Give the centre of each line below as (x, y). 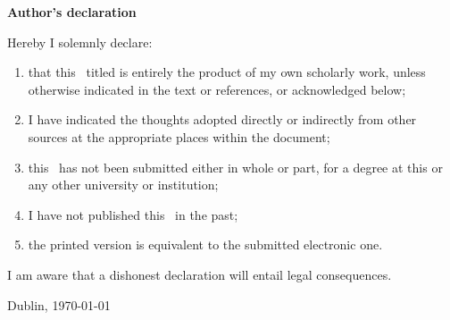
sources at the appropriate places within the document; (179, 136)
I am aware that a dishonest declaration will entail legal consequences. (200, 274)
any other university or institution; (123, 185)
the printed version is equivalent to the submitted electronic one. (205, 244)
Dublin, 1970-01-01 (59, 304)
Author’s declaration (72, 12)
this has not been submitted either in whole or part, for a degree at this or (235, 167)
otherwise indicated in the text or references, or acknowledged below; (217, 89)
